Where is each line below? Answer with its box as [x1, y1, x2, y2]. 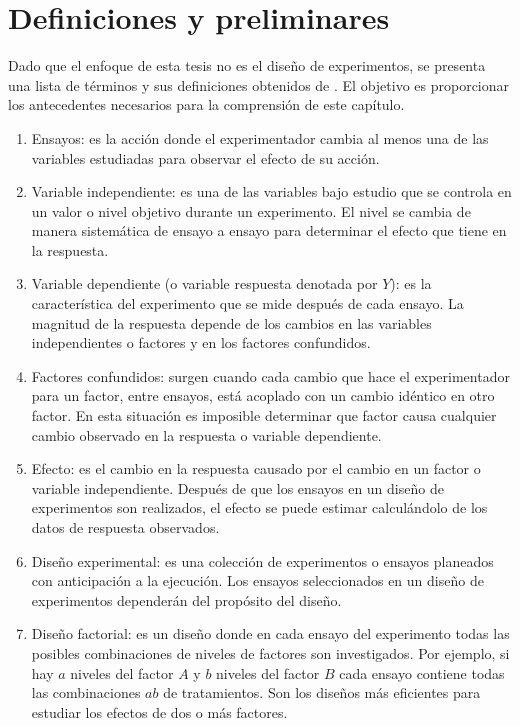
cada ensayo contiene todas [339, 662, 505, 683]
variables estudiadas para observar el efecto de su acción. [31, 147, 380, 168]
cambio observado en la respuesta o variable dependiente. [31, 424, 382, 445]
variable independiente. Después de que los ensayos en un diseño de [31, 477, 444, 498]
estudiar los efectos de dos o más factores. [31, 701, 288, 722]
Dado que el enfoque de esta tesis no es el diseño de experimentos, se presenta [8, 55, 486, 76]
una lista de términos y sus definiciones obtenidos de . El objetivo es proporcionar [8, 74, 510, 95]
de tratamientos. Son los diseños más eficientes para [163, 682, 481, 703]
